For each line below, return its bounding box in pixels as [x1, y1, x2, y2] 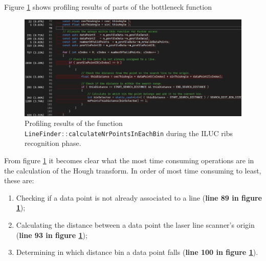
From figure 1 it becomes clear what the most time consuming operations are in [4, 155, 254, 166]
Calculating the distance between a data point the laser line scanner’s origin [16, 219, 255, 230]
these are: [4, 175, 34, 186]
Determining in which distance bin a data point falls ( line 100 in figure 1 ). [16, 247, 258, 257]
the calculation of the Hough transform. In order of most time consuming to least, [4, 165, 261, 176]
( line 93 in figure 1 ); [16, 229, 87, 240]
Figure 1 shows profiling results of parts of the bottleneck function [4, 2, 212, 12]
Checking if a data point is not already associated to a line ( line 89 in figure [16, 192, 262, 203]
